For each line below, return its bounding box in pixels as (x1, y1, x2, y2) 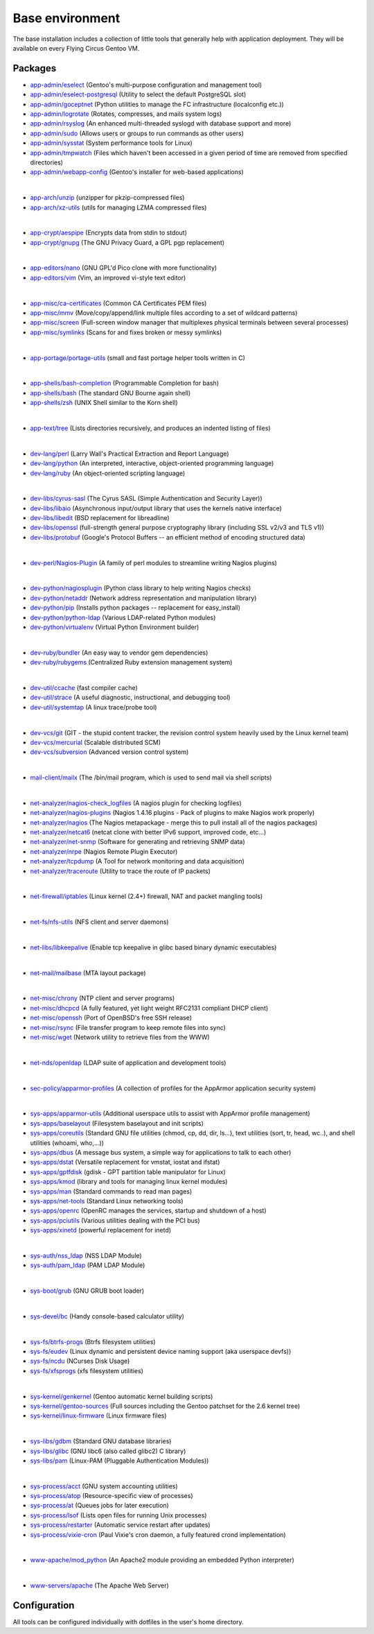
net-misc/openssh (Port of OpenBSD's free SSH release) (30, 1013, 193, 1022)
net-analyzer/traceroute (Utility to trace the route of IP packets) (30, 867, 211, 875)
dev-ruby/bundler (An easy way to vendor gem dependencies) (30, 648, 208, 657)
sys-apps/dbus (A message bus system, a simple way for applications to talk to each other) (30, 1148, 292, 1156)
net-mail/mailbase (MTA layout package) (30, 968, 146, 977)
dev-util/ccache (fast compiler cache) (30, 683, 138, 691)
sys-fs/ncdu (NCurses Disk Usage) (30, 1357, 130, 1366)
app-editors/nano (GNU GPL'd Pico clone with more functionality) (30, 264, 217, 272)
